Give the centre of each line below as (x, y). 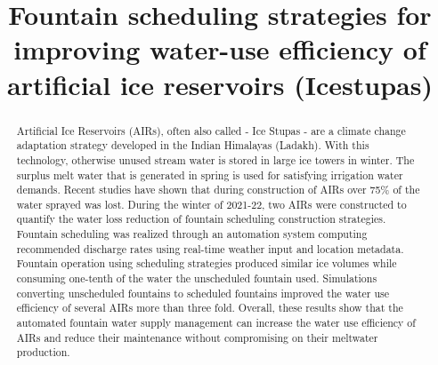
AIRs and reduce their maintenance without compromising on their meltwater (197, 337)
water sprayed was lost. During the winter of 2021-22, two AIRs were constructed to (211, 204)
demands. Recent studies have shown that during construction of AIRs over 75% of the (218, 190)
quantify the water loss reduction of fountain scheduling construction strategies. (201, 219)
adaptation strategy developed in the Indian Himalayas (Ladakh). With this (193, 145)
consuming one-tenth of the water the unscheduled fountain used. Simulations (197, 278)
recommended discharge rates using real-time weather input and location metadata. (210, 248)
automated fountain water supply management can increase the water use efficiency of (216, 323)
